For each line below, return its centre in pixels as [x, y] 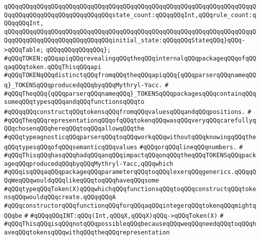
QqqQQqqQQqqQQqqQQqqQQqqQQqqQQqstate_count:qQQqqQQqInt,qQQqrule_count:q [130, 15]
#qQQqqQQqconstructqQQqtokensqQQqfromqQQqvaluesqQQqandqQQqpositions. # [128, 112]
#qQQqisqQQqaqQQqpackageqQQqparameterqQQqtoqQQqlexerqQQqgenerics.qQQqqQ [130, 172]
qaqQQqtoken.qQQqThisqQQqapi [53, 67]
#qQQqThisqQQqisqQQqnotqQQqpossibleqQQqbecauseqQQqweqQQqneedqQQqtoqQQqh [130, 224]
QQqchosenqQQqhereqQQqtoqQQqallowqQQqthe [74, 129]
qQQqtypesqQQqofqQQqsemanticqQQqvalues [71, 147]
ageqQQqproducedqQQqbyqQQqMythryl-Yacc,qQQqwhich [89, 164]
